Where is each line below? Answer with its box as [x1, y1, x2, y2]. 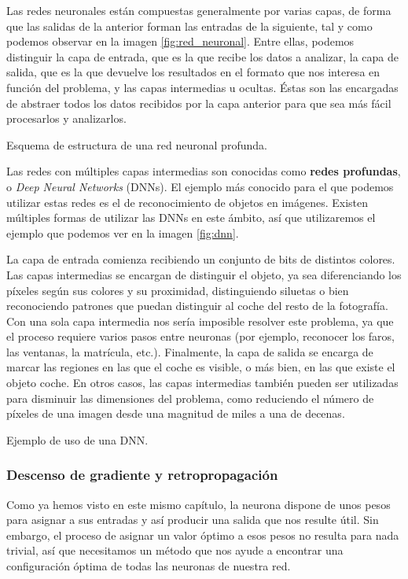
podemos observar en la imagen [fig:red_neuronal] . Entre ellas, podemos [6, 33, 355, 50]
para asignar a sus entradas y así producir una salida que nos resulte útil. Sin [6, 511, 379, 528]
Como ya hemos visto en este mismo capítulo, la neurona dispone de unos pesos [6, 496, 391, 512]
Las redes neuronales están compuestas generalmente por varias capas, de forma [6, 2, 391, 18]
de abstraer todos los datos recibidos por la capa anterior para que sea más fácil [6, 94, 391, 111]
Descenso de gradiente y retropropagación [6, 465, 278, 485]
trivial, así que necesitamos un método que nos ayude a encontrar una [6, 542, 344, 559]
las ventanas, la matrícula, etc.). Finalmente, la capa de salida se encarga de [6, 343, 373, 360]
